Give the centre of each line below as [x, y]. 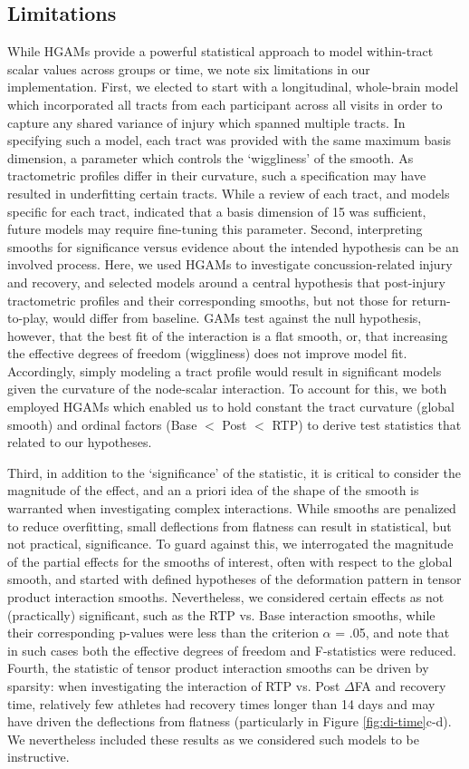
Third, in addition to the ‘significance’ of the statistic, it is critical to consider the [234, 472]
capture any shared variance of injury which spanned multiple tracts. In [206, 122]
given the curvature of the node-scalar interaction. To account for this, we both [227, 389]
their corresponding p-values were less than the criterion [163, 633]
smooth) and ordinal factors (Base [102, 424]
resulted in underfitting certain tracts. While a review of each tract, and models [229, 193]
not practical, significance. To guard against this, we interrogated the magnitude [230, 544]
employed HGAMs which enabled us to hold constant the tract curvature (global [231, 407]
